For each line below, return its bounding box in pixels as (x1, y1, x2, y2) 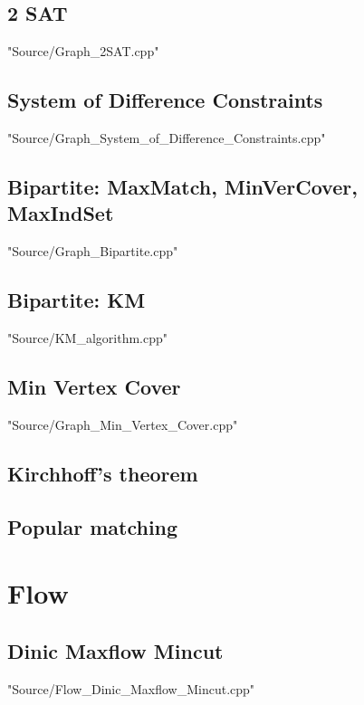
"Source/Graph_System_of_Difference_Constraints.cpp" (7, 129, 326, 147)
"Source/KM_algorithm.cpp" (7, 328, 168, 347)
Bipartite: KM (7, 286, 146, 314)
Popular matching (7, 512, 178, 540)
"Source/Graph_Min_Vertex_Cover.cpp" (7, 414, 238, 433)
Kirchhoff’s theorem (7, 459, 198, 487)
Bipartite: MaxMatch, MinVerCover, (7, 172, 358, 200)
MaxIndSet (7, 199, 114, 227)
